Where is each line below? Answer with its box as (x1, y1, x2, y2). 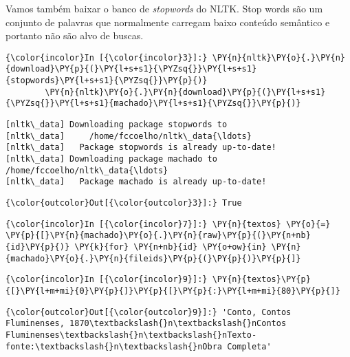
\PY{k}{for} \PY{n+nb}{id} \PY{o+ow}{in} (74, 241, 267, 252)
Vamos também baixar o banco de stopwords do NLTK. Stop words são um (6, 1, 323, 15)
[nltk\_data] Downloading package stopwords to (6, 120, 228, 130)
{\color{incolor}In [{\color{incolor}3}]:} (6, 52, 208, 63)
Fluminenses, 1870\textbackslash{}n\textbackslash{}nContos (6, 318, 287, 329)
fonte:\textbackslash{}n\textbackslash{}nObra (6, 341, 222, 351)
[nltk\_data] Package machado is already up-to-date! (6, 177, 267, 187)
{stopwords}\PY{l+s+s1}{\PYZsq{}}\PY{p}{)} (6, 76, 208, 86)
